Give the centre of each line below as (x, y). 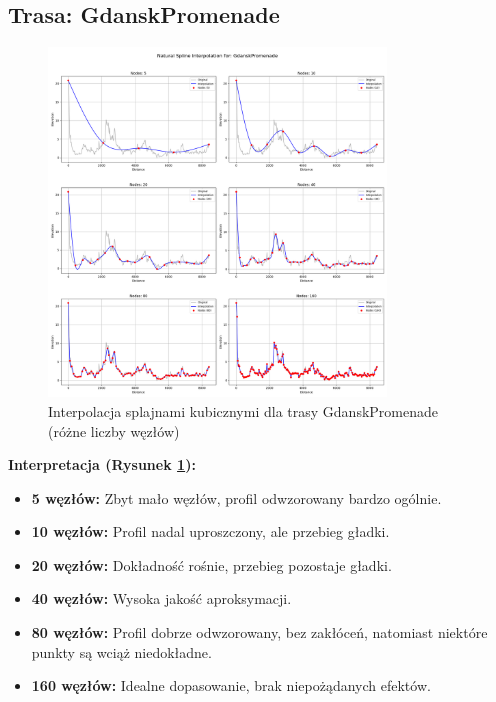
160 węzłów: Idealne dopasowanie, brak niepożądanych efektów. (231, 685)
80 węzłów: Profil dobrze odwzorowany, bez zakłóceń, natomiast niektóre (259, 632)
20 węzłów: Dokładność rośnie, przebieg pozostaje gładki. (211, 564)
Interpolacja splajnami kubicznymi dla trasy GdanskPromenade (243, 410)
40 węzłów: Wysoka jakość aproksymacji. (161, 598)
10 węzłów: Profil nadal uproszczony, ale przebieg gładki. (210, 531)
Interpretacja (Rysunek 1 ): (102, 464)
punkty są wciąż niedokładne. (121, 651)
